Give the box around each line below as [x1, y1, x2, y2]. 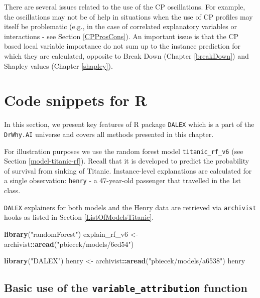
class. [4, 185, 21, 196]
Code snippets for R [4, 90, 147, 110]
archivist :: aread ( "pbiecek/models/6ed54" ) [4, 238, 134, 249]
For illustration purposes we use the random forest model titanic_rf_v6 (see [4, 145, 243, 156]
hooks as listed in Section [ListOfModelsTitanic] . [4, 212, 154, 222]
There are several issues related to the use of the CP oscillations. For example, [4, 2, 245, 12]
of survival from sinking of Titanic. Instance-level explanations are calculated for [4, 165, 252, 176]
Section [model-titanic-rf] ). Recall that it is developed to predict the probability [4, 156, 249, 166]
